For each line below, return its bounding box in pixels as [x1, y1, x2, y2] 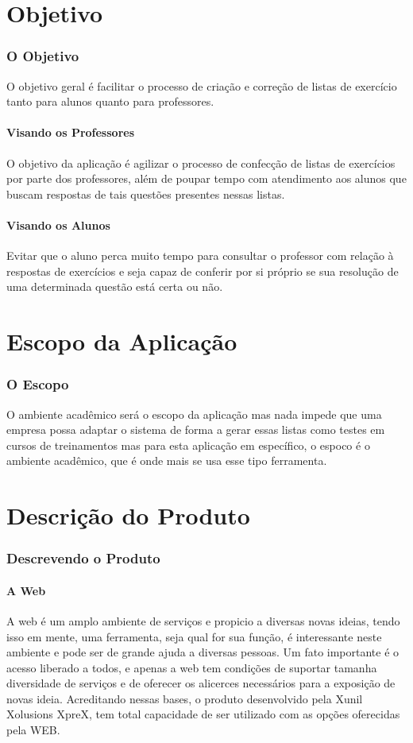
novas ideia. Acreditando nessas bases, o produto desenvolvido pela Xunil [6, 690, 363, 706]
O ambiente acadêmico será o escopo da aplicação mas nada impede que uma [6, 405, 382, 422]
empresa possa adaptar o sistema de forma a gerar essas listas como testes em [6, 421, 385, 438]
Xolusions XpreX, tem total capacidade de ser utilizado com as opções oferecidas [6, 706, 400, 722]
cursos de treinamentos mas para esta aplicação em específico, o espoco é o [6, 436, 370, 453]
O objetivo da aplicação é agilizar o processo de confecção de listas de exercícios [6, 154, 396, 171]
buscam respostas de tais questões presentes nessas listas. [6, 185, 285, 202]
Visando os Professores [6, 124, 134, 141]
